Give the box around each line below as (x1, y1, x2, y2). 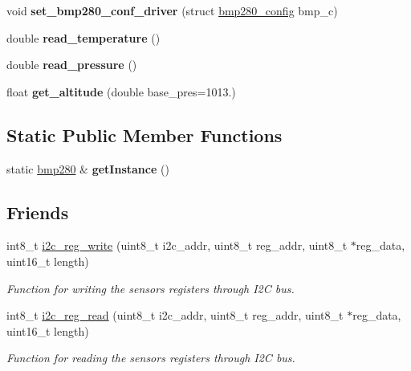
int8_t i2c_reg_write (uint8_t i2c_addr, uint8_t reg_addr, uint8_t (6, 237, 348, 254)
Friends (6, 199, 69, 224)
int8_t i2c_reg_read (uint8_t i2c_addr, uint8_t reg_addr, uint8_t (6, 307, 344, 324)
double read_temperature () (6, 29, 161, 46)
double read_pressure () (6, 56, 137, 73)
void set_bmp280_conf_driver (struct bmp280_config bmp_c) (6, 2, 338, 18)
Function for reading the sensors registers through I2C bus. (6, 349, 295, 366)
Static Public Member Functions (6, 122, 283, 147)
